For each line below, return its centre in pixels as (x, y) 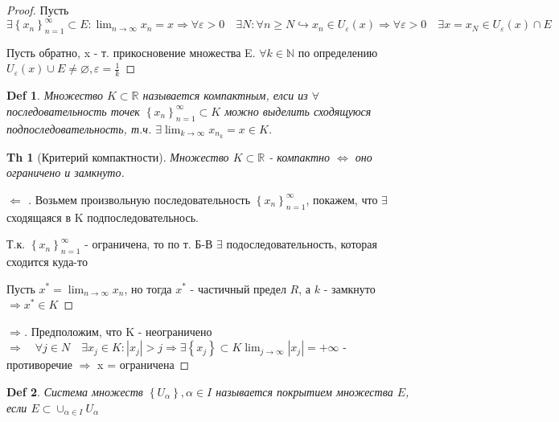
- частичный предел (238, 288)
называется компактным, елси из (225, 95)
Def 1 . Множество (55, 95)
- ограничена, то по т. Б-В (149, 244)
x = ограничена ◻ (144, 365)
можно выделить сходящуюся (298, 111)
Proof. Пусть (38, 10)
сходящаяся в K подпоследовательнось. (103, 217)
